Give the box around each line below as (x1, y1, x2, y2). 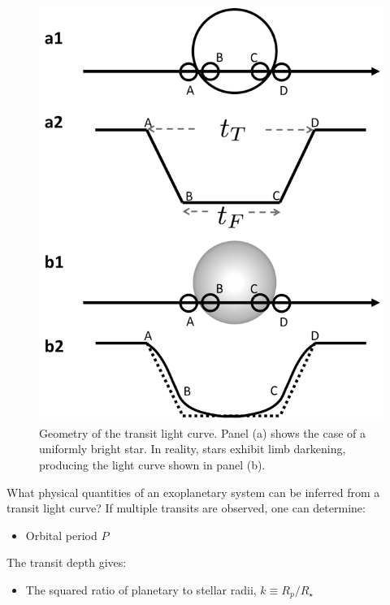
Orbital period (25, 526, 97, 543)
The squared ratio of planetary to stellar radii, (25, 581, 257, 598)
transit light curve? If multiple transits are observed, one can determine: (6, 499, 366, 516)
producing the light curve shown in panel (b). (39, 456, 266, 473)
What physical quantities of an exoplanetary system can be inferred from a (6, 483, 380, 500)
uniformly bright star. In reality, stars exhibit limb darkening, (39, 440, 346, 457)
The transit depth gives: (6, 554, 127, 571)
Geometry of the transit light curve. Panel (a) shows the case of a (39, 424, 366, 441)
